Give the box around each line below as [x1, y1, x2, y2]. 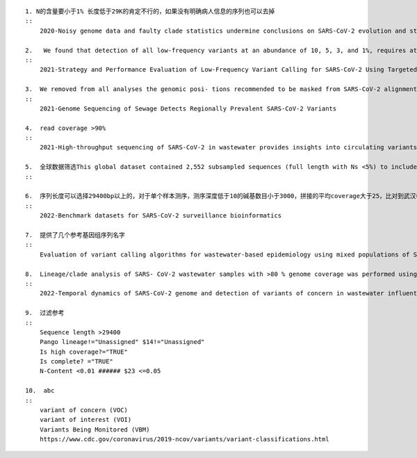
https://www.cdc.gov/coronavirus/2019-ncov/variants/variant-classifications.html [39, 435, 329, 443]
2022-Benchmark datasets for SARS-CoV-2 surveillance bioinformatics [39, 212, 282, 220]
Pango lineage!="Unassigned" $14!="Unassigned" [39, 338, 205, 346]
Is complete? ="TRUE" [39, 358, 114, 366]
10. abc [25, 386, 55, 395]
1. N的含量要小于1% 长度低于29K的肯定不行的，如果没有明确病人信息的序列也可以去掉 [25, 8, 275, 15]
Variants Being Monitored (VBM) [39, 425, 150, 434]
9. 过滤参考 [25, 309, 65, 317]
